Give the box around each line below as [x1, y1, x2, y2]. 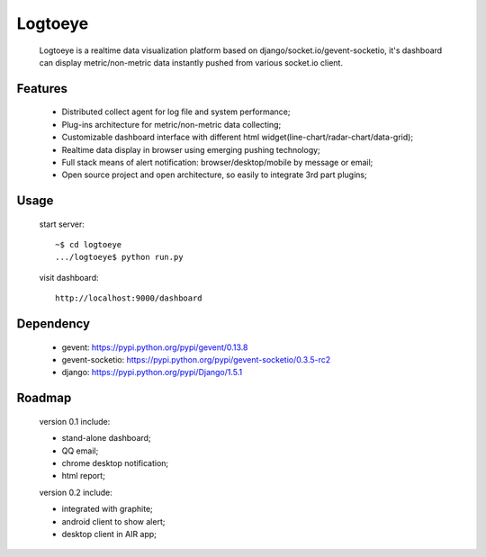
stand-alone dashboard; [61, 433, 152, 444]
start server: [39, 219, 85, 229]
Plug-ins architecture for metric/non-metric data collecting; [61, 119, 282, 130]
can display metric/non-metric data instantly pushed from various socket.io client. [39, 57, 344, 67]
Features [16, 81, 67, 96]
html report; [61, 471, 105, 481]
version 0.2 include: [39, 487, 112, 498]
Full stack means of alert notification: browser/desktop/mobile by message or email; [61, 157, 373, 167]
